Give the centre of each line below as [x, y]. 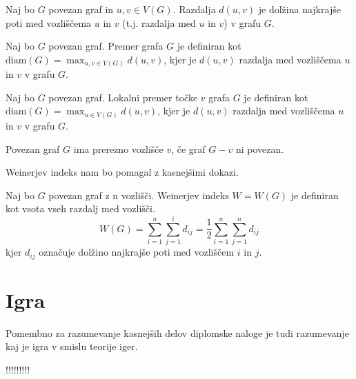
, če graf [188, 148]
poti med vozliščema [49, 22]
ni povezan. [260, 148]
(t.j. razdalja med [159, 22]
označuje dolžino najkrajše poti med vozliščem [137, 252]
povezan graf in [81, 9]
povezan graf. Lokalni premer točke [123, 97]
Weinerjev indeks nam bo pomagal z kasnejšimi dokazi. [122, 172]
